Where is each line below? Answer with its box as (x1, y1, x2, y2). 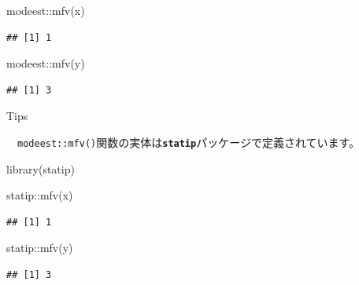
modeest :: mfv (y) (6, 55, 85, 71)
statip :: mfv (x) (6, 187, 73, 203)
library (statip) (6, 160, 75, 177)
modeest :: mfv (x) (6, 2, 85, 18)
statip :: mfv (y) (6, 239, 73, 256)
